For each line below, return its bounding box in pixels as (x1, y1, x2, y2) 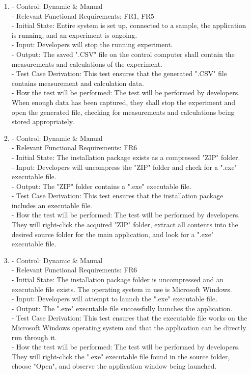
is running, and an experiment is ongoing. (11, 29, 137, 40)
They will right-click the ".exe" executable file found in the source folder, (11, 351, 230, 361)
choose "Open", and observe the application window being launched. (11, 361, 217, 371)
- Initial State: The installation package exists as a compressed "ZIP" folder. (11, 152, 240, 162)
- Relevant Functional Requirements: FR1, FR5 (11, 10, 154, 21)
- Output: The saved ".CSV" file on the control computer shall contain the (11, 49, 235, 59)
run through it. (11, 332, 57, 342)
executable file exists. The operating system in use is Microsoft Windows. (11, 284, 232, 294)
